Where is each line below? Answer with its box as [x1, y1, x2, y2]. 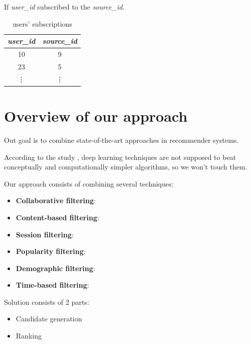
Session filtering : [16, 229, 74, 239]
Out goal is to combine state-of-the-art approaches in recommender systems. [4, 134, 239, 145]
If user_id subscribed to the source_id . [4, 2, 124, 12]
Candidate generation [16, 313, 82, 324]
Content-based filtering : [16, 212, 99, 222]
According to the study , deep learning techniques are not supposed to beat [4, 151, 236, 162]
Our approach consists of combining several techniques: [4, 178, 174, 189]
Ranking [16, 330, 42, 341]
